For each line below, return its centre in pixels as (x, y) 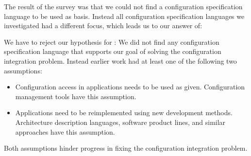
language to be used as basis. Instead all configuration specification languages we (124, 16)
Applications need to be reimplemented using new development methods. (124, 113)
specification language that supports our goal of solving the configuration (113, 51)
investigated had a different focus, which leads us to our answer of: (103, 26)
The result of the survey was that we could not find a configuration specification (123, 6)
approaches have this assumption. (65, 131)
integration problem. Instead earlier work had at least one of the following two (120, 61)
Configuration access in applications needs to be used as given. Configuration (130, 87)
